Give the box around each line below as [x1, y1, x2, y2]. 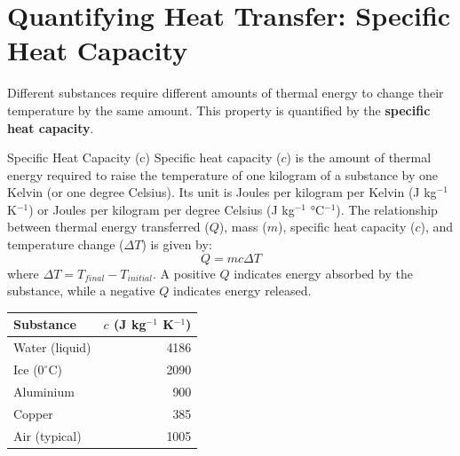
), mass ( [218, 217, 267, 236]
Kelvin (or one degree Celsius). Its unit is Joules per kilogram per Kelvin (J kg [7, 183, 437, 201]
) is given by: [141, 235, 212, 254]
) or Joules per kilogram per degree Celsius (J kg [28, 200, 295, 218]
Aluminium [13, 381, 75, 400]
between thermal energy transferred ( [7, 217, 210, 236]
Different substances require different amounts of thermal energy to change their [7, 83, 444, 102]
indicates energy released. [172, 281, 312, 300]
